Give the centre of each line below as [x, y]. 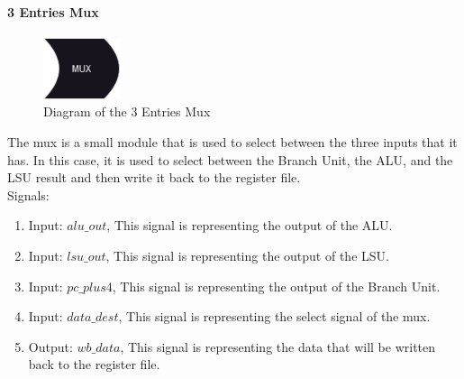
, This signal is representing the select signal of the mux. [274, 316]
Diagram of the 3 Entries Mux [127, 111]
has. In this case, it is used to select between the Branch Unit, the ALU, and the [230, 159]
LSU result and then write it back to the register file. [154, 177]
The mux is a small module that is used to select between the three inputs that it [232, 141]
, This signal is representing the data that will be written [278, 346]
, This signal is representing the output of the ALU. [250, 225]
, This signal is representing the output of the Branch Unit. [276, 286]
